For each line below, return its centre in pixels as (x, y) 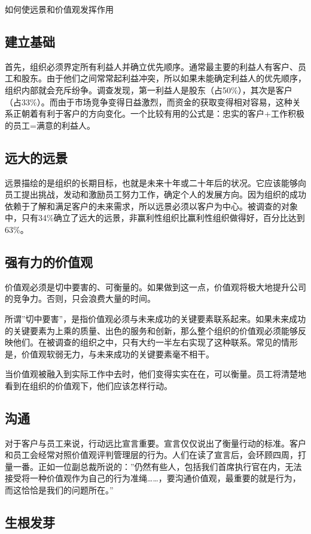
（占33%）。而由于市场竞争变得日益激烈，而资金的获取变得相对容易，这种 (149, 101)
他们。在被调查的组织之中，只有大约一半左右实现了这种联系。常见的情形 (155, 342)
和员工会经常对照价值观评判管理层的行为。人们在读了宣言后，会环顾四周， (151, 455)
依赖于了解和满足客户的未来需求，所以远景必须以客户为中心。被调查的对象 (151, 206)
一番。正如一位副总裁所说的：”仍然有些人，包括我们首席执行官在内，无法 (157, 466)
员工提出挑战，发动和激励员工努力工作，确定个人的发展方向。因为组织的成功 (155, 194)
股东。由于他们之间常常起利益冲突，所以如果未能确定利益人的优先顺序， (164, 78)
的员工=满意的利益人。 (50, 125)
